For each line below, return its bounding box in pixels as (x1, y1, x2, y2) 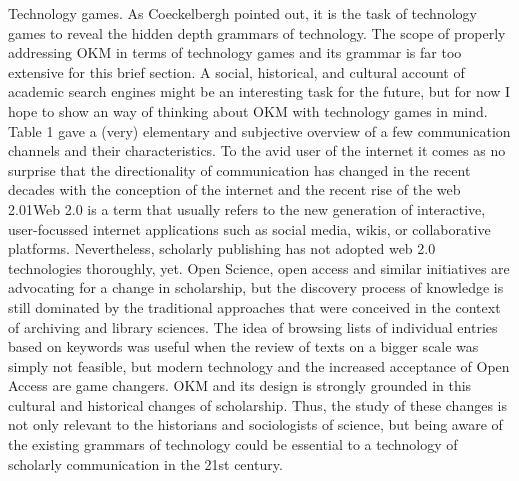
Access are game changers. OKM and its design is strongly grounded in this (8, 375, 472, 396)
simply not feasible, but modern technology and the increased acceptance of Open (8, 355, 510, 376)
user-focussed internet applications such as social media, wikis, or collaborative (8, 218, 491, 239)
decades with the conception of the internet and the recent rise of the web (8, 179, 461, 200)
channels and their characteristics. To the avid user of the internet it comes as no (8, 140, 506, 161)
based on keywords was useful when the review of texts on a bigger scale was (8, 336, 479, 357)
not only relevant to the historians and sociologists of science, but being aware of (8, 414, 503, 435)
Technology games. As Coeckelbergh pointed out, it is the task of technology (8, 3, 477, 23)
